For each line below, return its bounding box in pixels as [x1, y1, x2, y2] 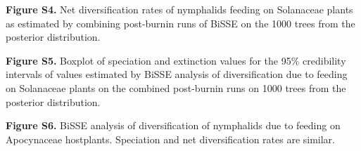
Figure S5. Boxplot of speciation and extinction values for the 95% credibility [6, 53, 346, 67]
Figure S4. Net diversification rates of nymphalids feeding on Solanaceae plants [6, 2, 353, 16]
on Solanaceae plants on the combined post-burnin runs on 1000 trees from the [6, 80, 346, 95]
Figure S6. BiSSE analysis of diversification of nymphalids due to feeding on [6, 118, 341, 133]
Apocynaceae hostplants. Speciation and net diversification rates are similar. [6, 131, 336, 146]
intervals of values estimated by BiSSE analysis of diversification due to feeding [6, 67, 348, 81]
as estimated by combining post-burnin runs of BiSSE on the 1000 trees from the [6, 15, 355, 30]
